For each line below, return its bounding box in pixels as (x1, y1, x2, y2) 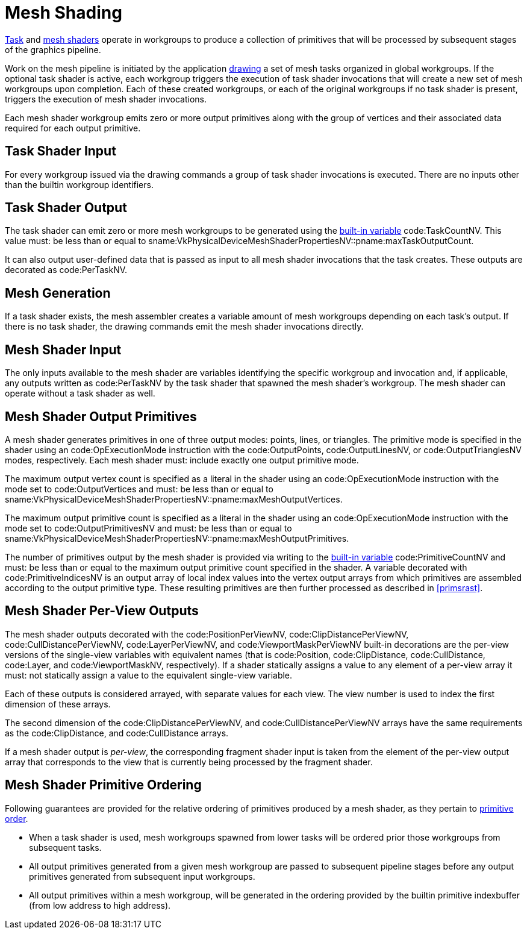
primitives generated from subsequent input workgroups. (29, 871, 255, 882)
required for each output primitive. (5, 122, 141, 133)
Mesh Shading (5, 2, 122, 23)
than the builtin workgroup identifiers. (5, 179, 154, 190)
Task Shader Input (5, 143, 116, 159)
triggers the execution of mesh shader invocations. (5, 93, 207, 104)
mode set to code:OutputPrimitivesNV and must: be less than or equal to (5, 522, 292, 533)
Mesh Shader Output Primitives (5, 409, 197, 424)
